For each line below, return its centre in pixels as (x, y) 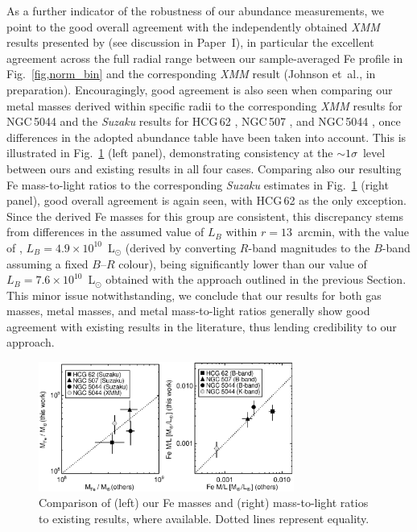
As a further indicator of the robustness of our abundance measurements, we (195, 10)
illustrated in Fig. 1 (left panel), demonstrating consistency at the (170, 153)
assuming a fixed (47, 263)
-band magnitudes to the (309, 247)
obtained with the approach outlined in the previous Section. (256, 279)
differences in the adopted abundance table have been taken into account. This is (206, 137)
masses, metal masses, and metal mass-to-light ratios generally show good (188, 311)
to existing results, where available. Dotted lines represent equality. (204, 518)
